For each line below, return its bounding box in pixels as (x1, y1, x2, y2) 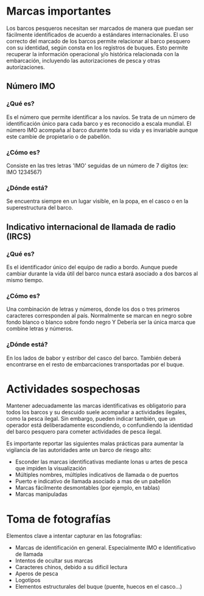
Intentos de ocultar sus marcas (15, 557, 93, 564)
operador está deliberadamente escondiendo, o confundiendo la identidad (6, 421, 193, 429)
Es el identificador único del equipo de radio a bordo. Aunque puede (6, 263, 178, 271)
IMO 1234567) (6, 168, 42, 175)
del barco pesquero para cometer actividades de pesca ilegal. (6, 428, 162, 435)
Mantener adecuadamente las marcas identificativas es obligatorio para (6, 402, 186, 410)
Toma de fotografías (6, 512, 111, 526)
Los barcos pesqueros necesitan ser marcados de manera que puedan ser (6, 24, 194, 32)
